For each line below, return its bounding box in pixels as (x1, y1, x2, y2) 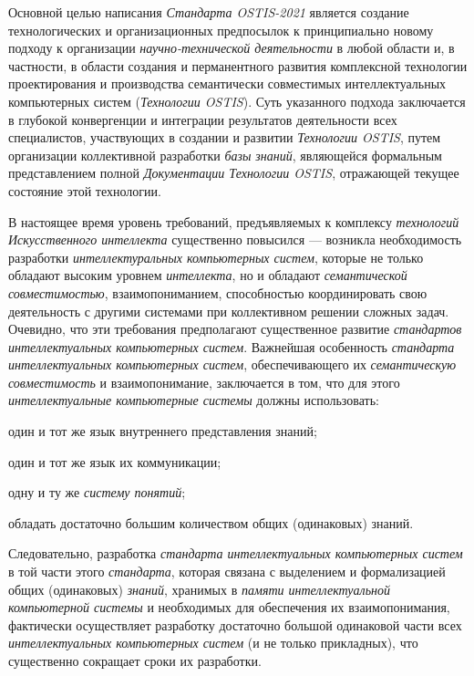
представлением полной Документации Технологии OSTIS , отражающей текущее (8, 163, 459, 182)
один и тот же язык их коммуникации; (8, 452, 222, 471)
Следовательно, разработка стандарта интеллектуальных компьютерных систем (8, 544, 463, 563)
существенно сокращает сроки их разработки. (8, 651, 262, 670)
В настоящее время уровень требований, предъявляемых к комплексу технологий (8, 212, 459, 231)
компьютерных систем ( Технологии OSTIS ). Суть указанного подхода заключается (8, 91, 466, 110)
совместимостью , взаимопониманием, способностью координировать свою (8, 283, 428, 302)
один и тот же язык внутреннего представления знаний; (8, 421, 317, 441)
